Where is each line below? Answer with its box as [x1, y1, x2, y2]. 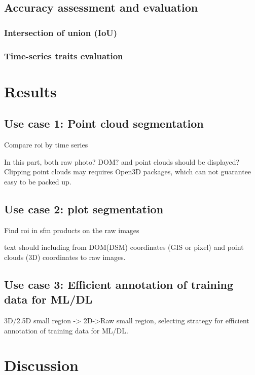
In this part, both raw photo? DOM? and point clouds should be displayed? [4, 156, 240, 167]
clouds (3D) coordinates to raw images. [4, 251, 126, 262]
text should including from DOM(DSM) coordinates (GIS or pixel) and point [4, 242, 244, 252]
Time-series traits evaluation [4, 49, 123, 62]
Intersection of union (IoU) [4, 26, 118, 39]
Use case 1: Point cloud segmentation [4, 116, 204, 131]
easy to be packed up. [4, 176, 71, 186]
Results [4, 81, 57, 101]
